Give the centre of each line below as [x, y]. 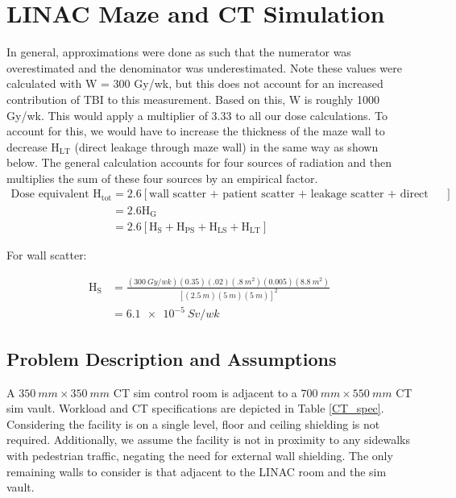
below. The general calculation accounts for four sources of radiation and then [199, 162]
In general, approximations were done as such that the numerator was [179, 52]
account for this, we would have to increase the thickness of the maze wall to [196, 131]
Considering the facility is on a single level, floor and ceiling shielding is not [193, 423]
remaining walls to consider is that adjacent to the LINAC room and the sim [197, 471]
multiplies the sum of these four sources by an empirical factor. [162, 178]
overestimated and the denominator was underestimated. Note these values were [204, 67]
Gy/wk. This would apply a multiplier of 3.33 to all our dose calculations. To [197, 115]
